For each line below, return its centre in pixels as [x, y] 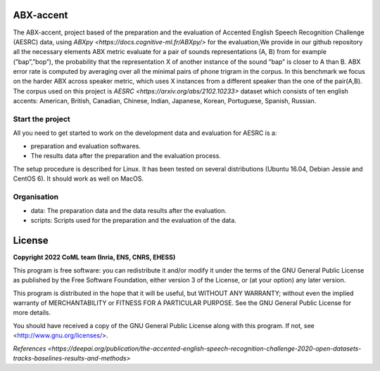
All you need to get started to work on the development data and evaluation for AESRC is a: [145, 133]
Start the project [42, 119]
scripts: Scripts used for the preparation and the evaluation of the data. [134, 221]
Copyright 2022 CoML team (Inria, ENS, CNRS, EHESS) [94, 257]
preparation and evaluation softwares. [85, 146]
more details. [32, 313]
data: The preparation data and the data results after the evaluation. [129, 211]
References [30, 349]
